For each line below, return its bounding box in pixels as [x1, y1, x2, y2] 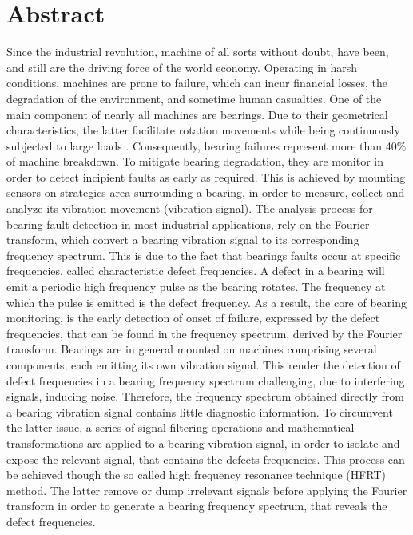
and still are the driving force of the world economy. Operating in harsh [6, 58, 358, 75]
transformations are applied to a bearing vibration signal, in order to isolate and [6, 434, 400, 451]
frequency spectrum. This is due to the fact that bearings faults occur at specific [6, 246, 401, 263]
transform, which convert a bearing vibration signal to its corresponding [6, 231, 359, 248]
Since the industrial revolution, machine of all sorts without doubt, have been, [6, 43, 389, 60]
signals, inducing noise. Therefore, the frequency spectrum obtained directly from [6, 388, 404, 405]
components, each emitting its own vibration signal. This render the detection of [6, 357, 400, 373]
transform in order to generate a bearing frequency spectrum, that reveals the [6, 497, 387, 514]
